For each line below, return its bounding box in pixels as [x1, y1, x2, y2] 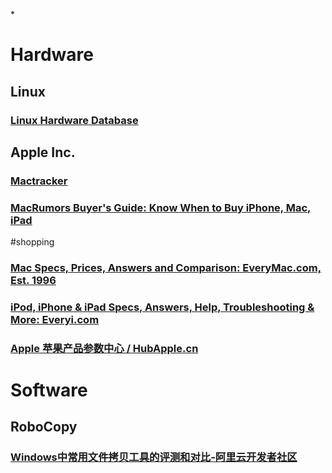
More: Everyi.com [10, 312, 100, 326]
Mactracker [10, 174, 68, 188]
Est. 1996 [10, 274, 57, 288]
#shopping [10, 236, 55, 248]
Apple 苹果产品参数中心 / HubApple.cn [10, 341, 199, 355]
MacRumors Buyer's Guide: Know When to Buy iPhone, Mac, [10, 200, 312, 214]
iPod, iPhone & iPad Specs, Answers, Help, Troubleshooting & [10, 300, 315, 314]
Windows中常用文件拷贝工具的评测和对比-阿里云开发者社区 [10, 450, 298, 464]
